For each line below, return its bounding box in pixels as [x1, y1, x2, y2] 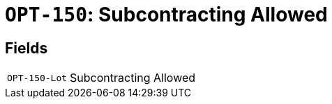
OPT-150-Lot [7, 72, 68, 83]
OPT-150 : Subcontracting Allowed [5, 3, 328, 26]
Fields [5, 39, 48, 57]
